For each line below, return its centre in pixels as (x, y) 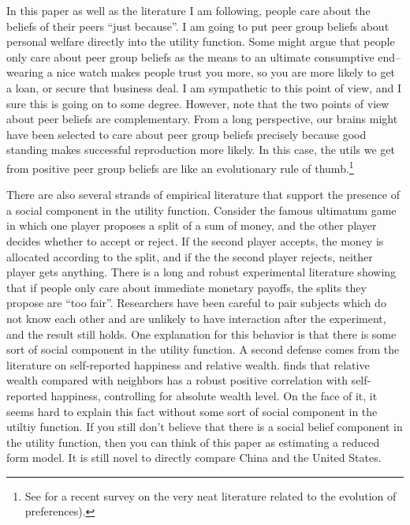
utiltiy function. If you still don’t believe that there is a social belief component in (205, 427)
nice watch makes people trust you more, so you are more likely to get (226, 72)
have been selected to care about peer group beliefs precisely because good (186, 134)
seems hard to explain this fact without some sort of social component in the (192, 411)
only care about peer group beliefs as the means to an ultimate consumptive (190, 56)
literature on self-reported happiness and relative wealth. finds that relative (188, 364)
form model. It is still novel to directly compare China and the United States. (194, 457)
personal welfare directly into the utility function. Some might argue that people (201, 41)
